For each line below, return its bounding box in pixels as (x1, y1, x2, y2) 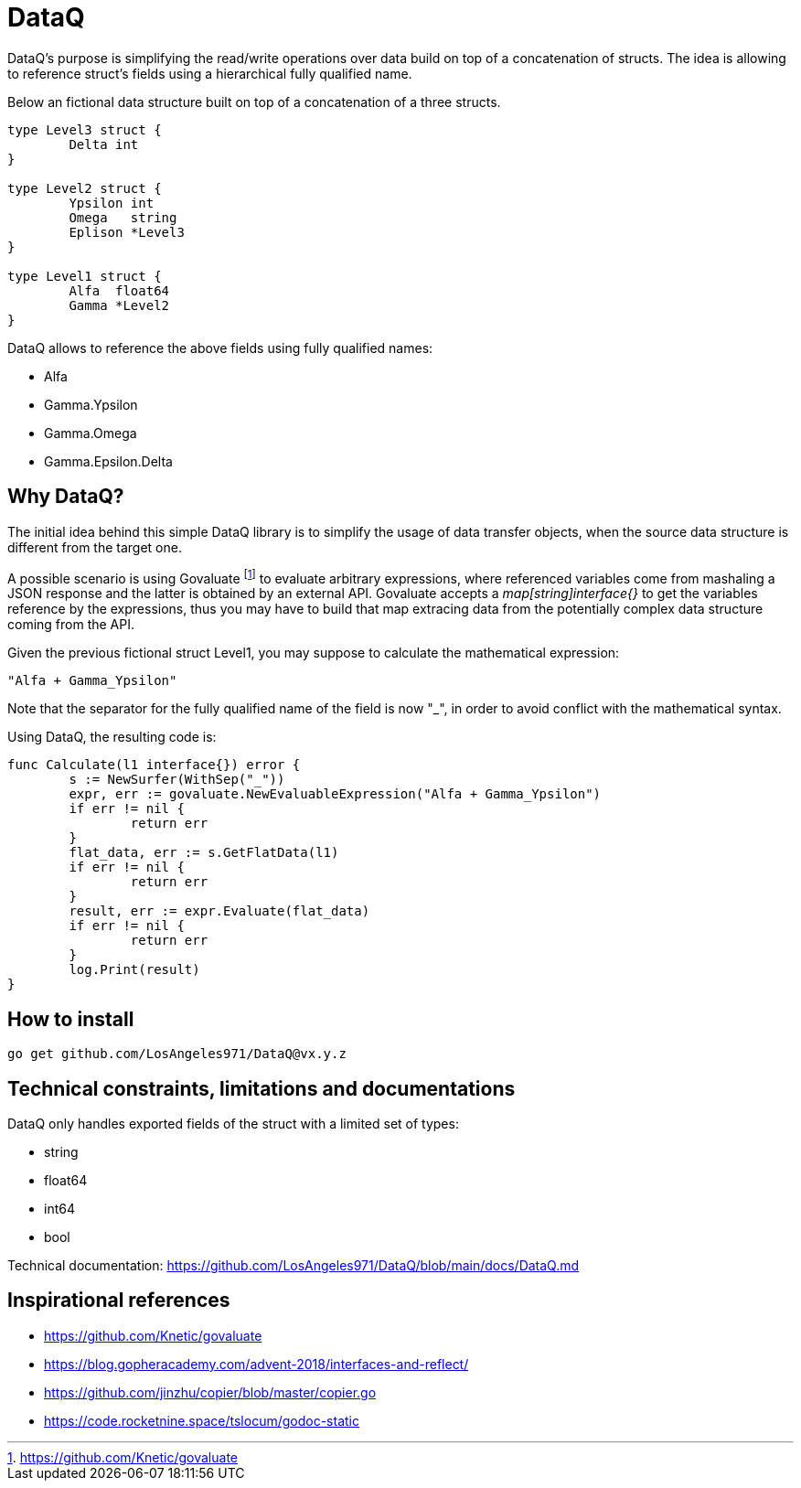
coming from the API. (7, 616, 135, 633)
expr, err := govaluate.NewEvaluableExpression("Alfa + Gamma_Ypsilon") (69, 787, 602, 802)
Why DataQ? (7, 485, 124, 508)
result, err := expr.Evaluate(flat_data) (69, 904, 370, 919)
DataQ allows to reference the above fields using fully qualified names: (7, 339, 433, 356)
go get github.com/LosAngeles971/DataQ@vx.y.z (7, 1046, 347, 1062)
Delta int (69, 136, 139, 152)
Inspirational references (7, 1289, 230, 1312)
